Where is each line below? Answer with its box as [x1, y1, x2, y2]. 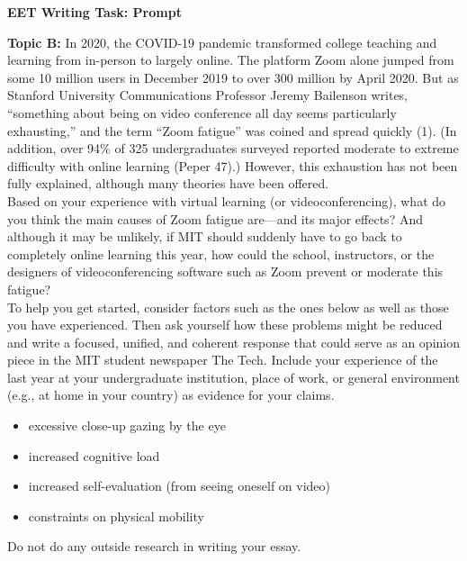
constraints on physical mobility [28, 506, 204, 525]
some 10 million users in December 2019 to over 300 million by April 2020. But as [7, 68, 459, 86]
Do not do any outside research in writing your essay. [7, 537, 301, 556]
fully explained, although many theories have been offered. [7, 174, 329, 193]
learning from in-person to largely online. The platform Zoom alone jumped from [7, 50, 454, 69]
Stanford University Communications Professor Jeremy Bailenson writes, [7, 86, 409, 104]
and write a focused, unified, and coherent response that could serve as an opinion [7, 332, 461, 351]
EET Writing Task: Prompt [7, 3, 182, 21]
